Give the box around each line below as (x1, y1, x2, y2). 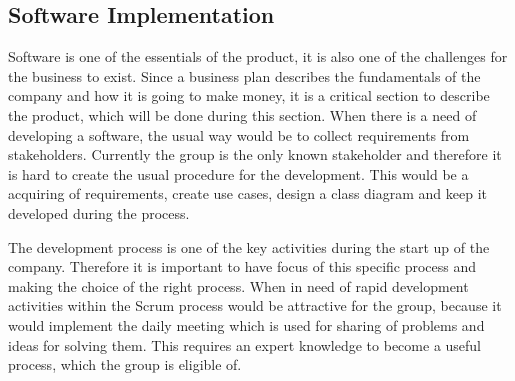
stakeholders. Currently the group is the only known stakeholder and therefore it (8, 144, 502, 165)
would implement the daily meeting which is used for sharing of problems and (8, 314, 485, 335)
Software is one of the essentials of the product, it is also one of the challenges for (8, 46, 508, 67)
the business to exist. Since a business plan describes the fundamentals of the (8, 65, 481, 86)
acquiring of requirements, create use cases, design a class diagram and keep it (8, 183, 488, 204)
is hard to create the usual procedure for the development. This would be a (8, 163, 469, 184)
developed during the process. (8, 202, 190, 223)
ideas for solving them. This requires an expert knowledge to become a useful (8, 334, 482, 355)
